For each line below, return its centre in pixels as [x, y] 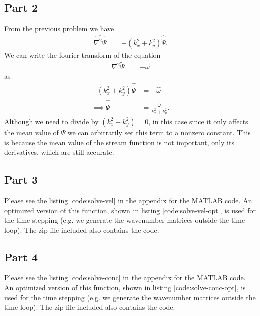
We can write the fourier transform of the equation [82, 55]
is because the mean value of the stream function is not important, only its [119, 142]
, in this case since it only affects [198, 121]
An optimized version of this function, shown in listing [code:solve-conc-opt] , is [125, 288]
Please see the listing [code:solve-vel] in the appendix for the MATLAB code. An [128, 200]
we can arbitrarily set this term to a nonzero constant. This [159, 132]
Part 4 [21, 257]
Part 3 [21, 179]
